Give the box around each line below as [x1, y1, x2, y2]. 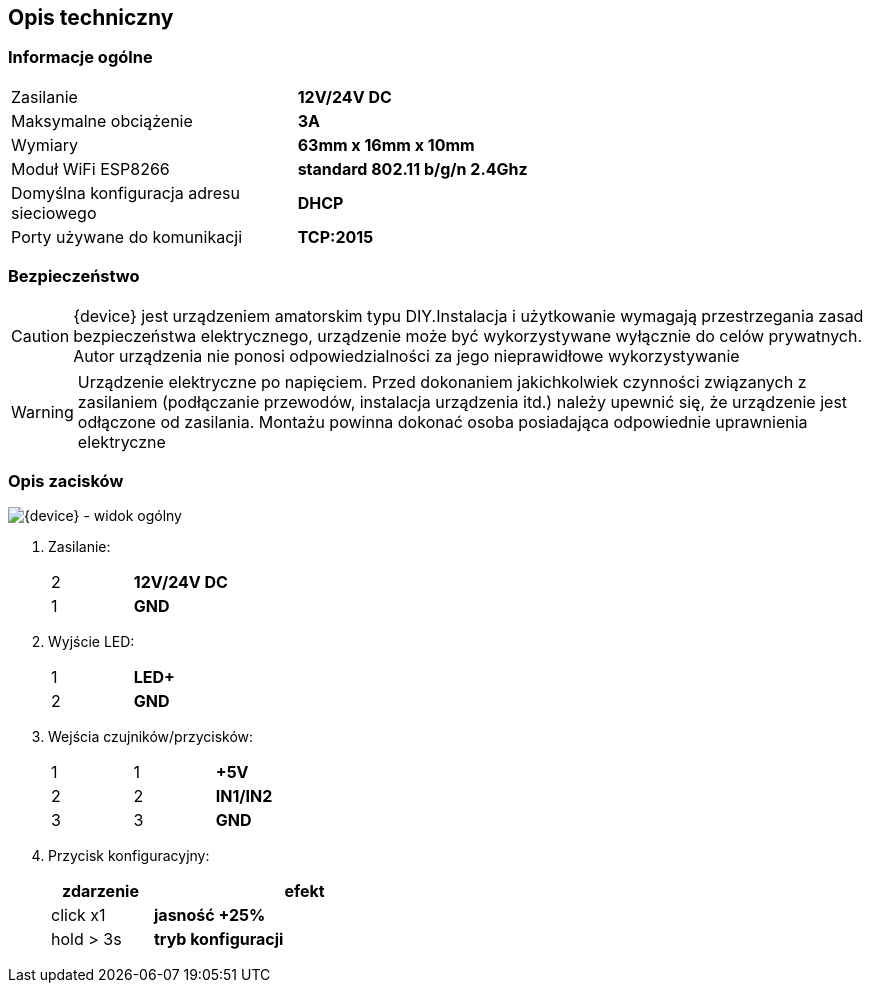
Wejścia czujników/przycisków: [48, 728, 254, 746]
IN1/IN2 [215, 786, 273, 807]
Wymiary [11, 134, 78, 155]
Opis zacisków [8, 470, 124, 491]
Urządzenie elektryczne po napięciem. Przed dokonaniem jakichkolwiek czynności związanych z [77, 371, 807, 392]
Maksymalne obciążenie [11, 110, 193, 131]
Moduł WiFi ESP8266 [11, 158, 170, 179]
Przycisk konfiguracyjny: [48, 847, 210, 865]
